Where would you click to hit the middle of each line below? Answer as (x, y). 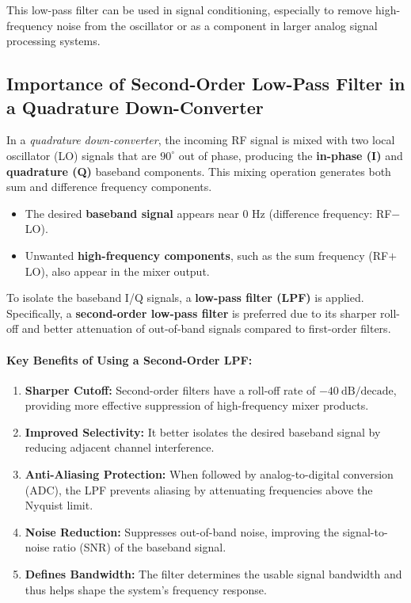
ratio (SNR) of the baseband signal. (139, 547)
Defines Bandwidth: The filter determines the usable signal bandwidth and (213, 574)
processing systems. (53, 41)
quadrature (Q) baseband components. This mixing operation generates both (199, 171)
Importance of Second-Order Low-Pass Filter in (206, 84)
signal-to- (365, 531)
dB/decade (367, 391)
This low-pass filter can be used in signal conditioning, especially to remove (189, 10)
